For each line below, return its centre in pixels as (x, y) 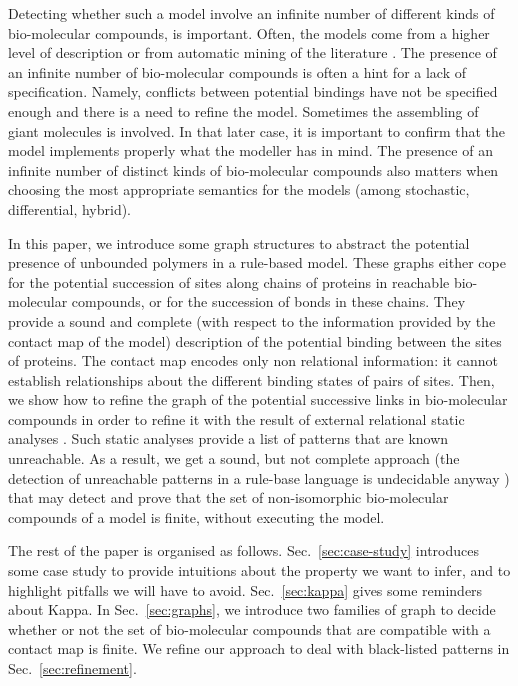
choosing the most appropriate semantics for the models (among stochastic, (239, 189)
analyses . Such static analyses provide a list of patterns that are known (228, 438)
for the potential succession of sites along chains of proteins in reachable (229, 281)
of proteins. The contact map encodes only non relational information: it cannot (253, 360)
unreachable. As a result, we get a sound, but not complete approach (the (234, 458)
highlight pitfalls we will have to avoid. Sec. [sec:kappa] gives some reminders (245, 589)
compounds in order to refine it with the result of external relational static (236, 418)
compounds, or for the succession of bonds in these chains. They (268, 301)
